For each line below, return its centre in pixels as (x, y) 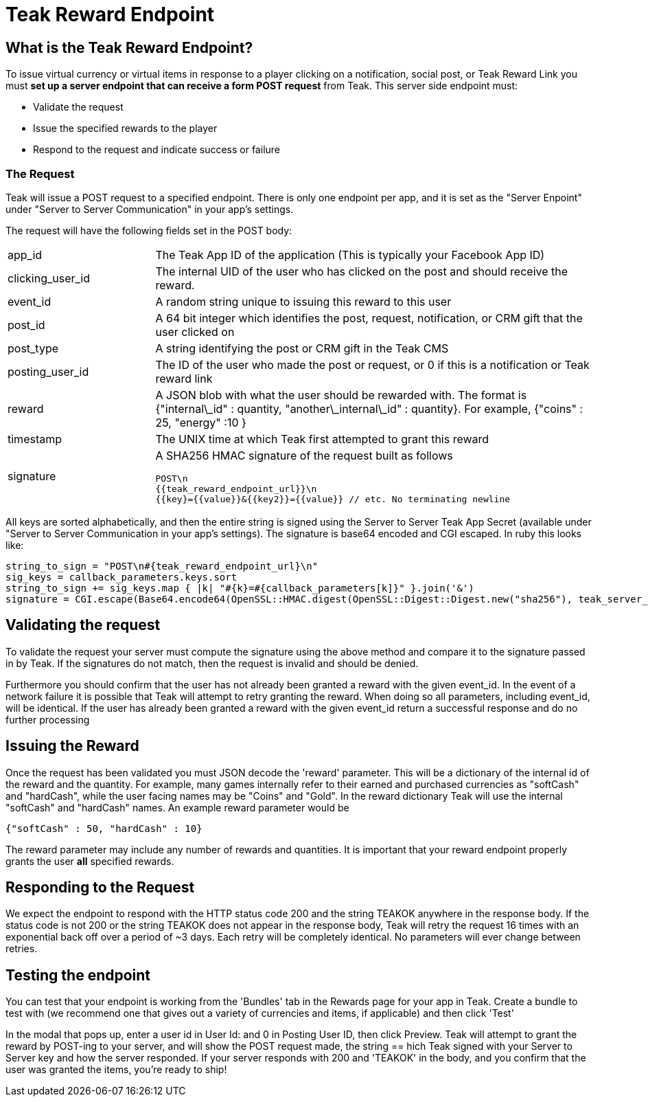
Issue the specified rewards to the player (125, 128)
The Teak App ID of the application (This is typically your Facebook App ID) (350, 255)
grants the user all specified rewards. (90, 861)
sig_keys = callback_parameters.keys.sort (121, 577)
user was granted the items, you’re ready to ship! (116, 1070)
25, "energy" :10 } (201, 422)
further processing (48, 719)
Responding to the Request (100, 888)
